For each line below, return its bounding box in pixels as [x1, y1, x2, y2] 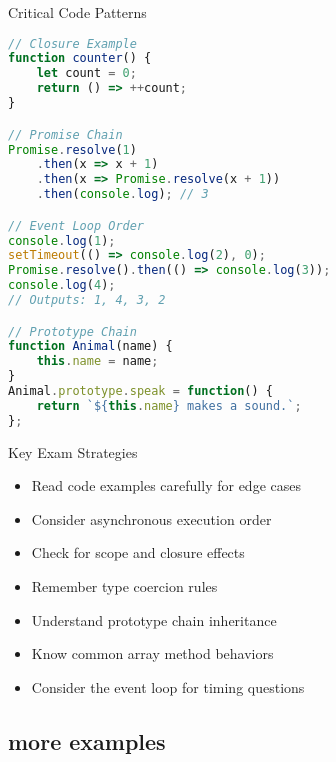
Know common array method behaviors [31, 643, 274, 664]
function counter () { [8, 51, 152, 66]
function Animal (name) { [8, 339, 173, 354]
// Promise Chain [8, 127, 123, 142]
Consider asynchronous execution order [31, 508, 272, 529]
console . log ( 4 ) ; [8, 278, 116, 293]
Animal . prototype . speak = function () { [8, 384, 273, 399]
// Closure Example [8, 36, 137, 51]
